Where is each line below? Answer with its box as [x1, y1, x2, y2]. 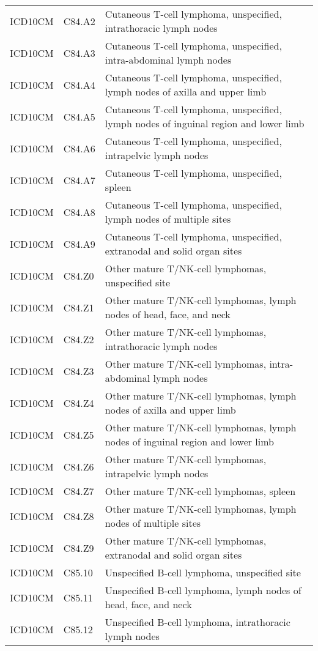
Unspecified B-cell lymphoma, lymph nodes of [105, 583, 301, 597]
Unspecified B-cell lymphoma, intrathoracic [105, 615, 290, 629]
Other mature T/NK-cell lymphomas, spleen [105, 484, 296, 498]
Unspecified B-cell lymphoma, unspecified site [105, 565, 301, 579]
